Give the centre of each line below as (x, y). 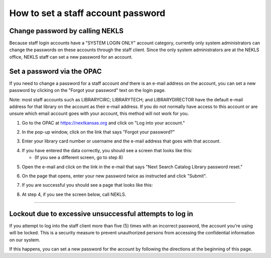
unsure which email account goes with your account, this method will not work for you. (99, 113)
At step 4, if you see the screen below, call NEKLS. (74, 194)
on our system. (25, 240)
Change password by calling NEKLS (66, 31)
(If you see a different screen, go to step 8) (79, 158)
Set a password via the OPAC (56, 71)
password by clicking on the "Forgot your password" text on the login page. (88, 90)
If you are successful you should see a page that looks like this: (87, 185)
